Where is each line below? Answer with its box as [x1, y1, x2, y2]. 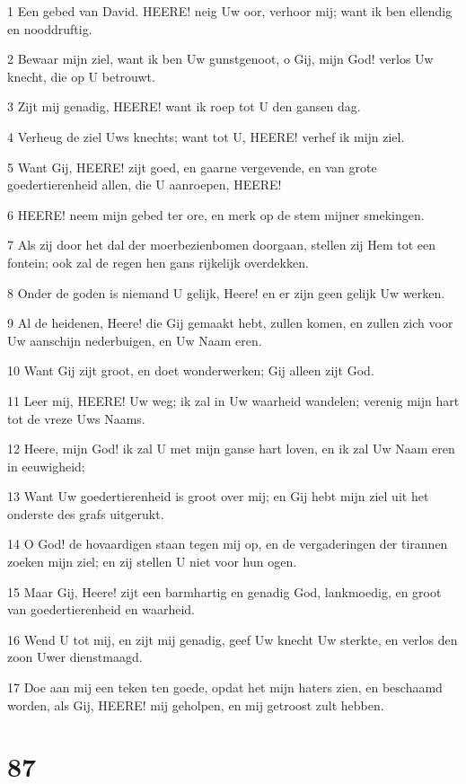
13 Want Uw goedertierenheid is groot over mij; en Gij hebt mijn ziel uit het [7, 487, 429, 506]
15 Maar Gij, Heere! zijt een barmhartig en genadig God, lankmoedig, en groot [7, 582, 442, 601]
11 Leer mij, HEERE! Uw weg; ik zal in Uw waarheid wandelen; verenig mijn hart [7, 391, 460, 410]
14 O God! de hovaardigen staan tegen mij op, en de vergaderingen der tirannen [7, 534, 448, 553]
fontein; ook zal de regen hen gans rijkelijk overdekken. [7, 252, 309, 271]
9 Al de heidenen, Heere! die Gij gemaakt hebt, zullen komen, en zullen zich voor [7, 313, 453, 332]
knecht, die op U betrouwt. [7, 66, 155, 85]
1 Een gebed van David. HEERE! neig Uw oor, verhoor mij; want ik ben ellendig [7, 2, 453, 20]
